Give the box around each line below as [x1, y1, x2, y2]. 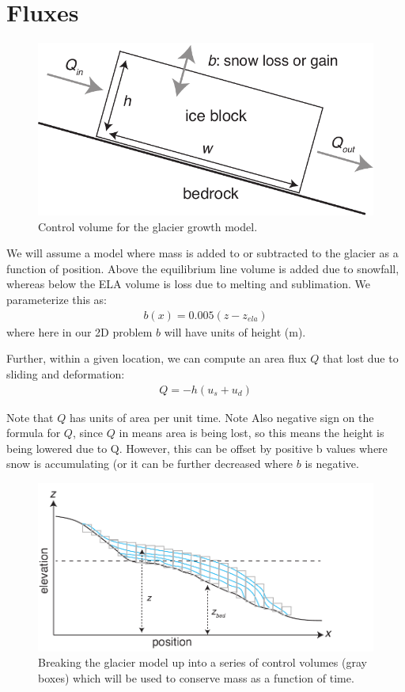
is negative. [305, 455, 359, 472]
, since [72, 424, 104, 441]
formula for [6, 424, 61, 441]
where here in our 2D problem [6, 323, 153, 340]
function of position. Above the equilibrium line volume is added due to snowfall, [6, 260, 399, 276]
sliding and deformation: [6, 365, 125, 382]
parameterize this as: [6, 291, 107, 308]
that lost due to [322, 350, 399, 367]
